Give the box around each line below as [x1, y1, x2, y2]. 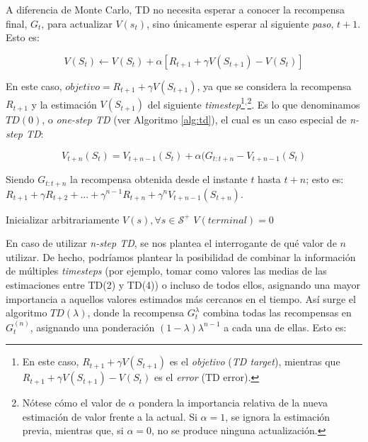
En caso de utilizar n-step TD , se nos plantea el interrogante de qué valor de [6, 236, 337, 250]
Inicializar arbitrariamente [6, 211, 120, 226]
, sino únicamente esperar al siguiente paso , [146, 16, 334, 31]
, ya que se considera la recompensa [197, 78, 352, 93]
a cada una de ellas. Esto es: [224, 319, 347, 334]
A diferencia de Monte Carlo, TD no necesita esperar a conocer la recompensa [6, 2, 345, 16]
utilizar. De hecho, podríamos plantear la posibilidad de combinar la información [6, 249, 356, 264]
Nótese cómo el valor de [22, 395, 126, 410]
